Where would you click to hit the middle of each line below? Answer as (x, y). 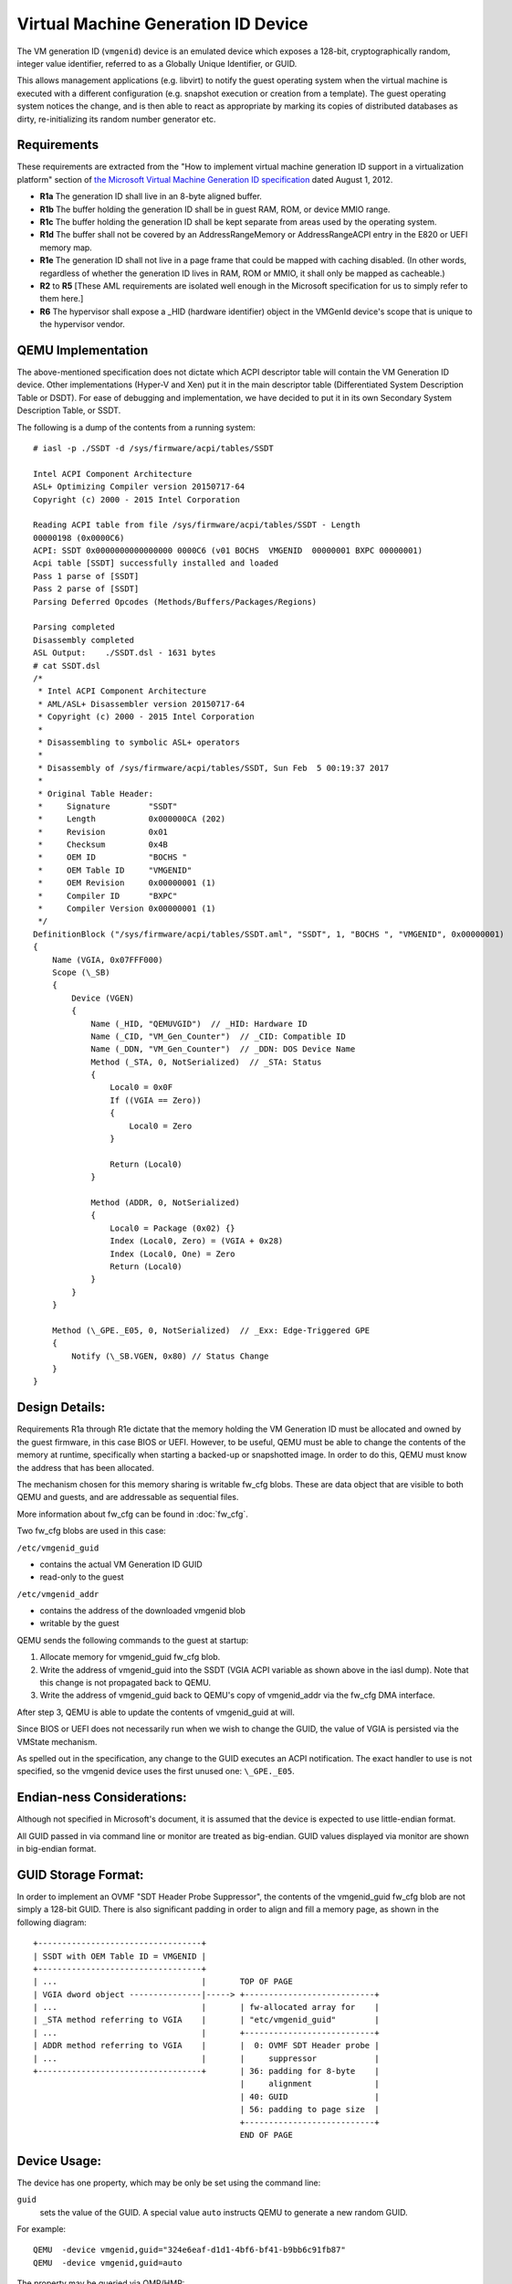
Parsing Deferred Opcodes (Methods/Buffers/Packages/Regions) (175, 602)
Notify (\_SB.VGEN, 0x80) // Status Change (170, 1356)
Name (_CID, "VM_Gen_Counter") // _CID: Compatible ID (218, 1036)
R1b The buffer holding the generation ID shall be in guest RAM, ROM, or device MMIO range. (215, 209)
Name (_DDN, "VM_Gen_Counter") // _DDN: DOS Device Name (223, 1049)
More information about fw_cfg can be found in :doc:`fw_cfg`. (132, 1514)
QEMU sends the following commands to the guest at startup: (133, 1640)
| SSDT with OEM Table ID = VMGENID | (120, 1956)
